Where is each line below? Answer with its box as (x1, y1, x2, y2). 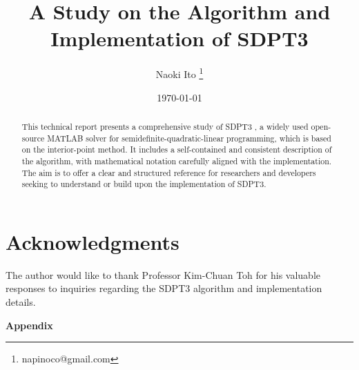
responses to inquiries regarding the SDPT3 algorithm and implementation (6, 281, 322, 295)
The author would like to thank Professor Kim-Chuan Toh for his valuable (6, 267, 321, 282)
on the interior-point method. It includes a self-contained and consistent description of (21, 144, 332, 155)
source (21, 132, 45, 144)
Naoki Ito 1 (155, 65, 204, 81)
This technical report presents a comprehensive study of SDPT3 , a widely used (21, 120, 309, 132)
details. (6, 295, 36, 309)
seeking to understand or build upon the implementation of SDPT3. (21, 178, 266, 190)
